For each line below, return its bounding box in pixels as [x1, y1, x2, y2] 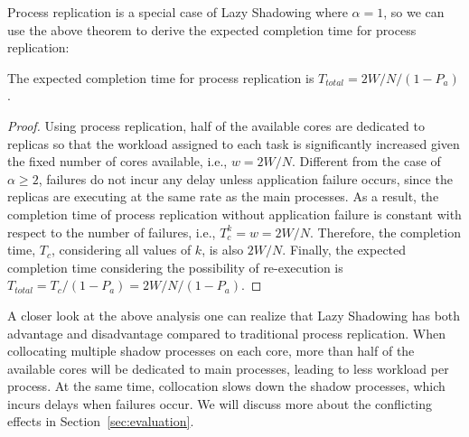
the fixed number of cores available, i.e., [7, 152, 228, 171]
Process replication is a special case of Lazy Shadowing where [7, 3, 348, 21]
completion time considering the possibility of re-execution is [7, 257, 343, 276]
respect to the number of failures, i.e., [7, 222, 216, 241]
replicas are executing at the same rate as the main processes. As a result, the [7, 187, 439, 206]
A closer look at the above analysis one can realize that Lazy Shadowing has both [7, 305, 461, 324]
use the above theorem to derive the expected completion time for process [7, 20, 417, 39]
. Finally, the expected [282, 240, 407, 259]
